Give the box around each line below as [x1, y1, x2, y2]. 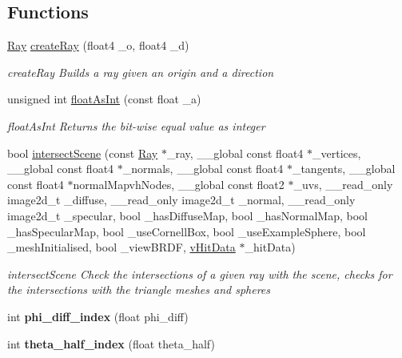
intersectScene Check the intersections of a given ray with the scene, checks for [7, 265, 392, 282]
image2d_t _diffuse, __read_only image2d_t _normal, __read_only [7, 191, 356, 208]
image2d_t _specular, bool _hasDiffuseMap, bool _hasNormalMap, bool [7, 207, 368, 223]
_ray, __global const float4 [166, 144, 304, 161]
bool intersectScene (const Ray [7, 144, 158, 161]
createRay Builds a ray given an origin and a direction [7, 63, 274, 80]
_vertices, [312, 144, 361, 161]
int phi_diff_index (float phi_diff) [7, 308, 189, 324]
